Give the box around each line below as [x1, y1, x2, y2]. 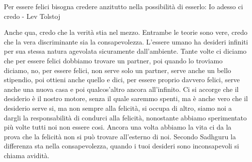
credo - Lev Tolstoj [4, 11, 61, 21]
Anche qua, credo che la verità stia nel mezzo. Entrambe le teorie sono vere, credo [4, 27, 248, 37]
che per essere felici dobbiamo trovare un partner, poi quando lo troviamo [4, 55, 223, 65]
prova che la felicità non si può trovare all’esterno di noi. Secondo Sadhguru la [4, 131, 236, 141]
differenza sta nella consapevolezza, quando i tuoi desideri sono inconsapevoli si [4, 141, 239, 151]
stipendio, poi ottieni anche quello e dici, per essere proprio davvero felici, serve [4, 74, 240, 85]
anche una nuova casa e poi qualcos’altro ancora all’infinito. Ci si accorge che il [4, 84, 239, 94]
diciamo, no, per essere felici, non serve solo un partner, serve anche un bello [4, 65, 231, 75]
